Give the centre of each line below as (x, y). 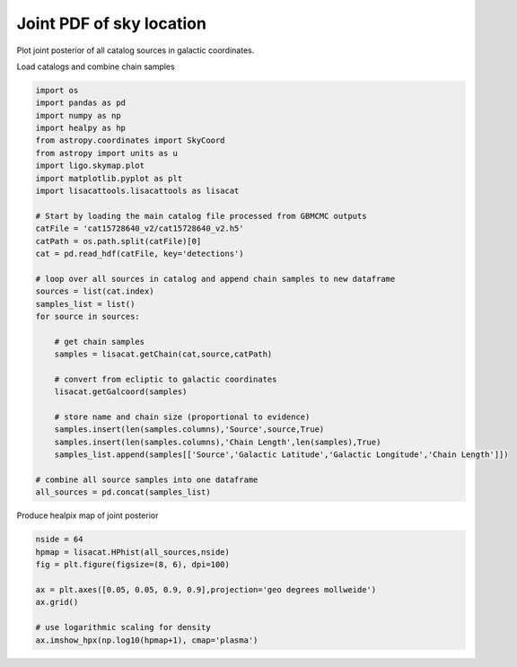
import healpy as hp (80, 128)
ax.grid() (57, 602)
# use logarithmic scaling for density (123, 628)
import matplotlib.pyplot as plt (109, 178)
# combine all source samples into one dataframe (147, 480)
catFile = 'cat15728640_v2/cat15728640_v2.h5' (140, 228)
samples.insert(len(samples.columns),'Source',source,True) (189, 430)
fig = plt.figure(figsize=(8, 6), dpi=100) (133, 565)
